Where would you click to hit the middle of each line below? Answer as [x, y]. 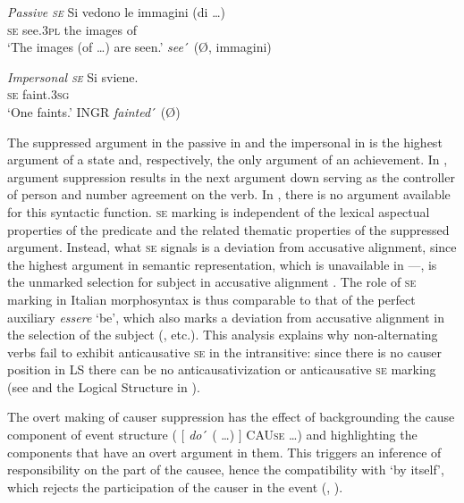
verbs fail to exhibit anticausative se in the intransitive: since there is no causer [224, 352]
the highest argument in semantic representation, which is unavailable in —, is [222, 264]
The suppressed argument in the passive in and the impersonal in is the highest [225, 142]
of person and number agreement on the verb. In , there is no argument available [229, 194]
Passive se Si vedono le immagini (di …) [116, 12]
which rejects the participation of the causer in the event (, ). [175, 486]
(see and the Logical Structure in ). [104, 386]
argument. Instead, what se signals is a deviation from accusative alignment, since [232, 247]
